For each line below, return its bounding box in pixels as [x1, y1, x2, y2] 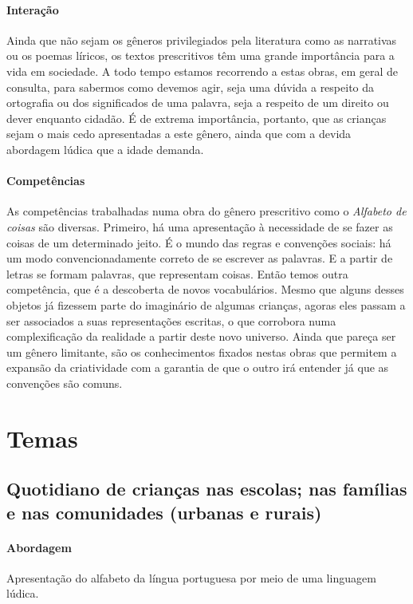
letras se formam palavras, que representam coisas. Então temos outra [6, 265, 348, 282]
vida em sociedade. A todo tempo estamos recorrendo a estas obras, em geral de [6, 62, 398, 79]
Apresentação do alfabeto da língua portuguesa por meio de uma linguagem [6, 569, 376, 586]
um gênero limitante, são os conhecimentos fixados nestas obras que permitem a [6, 343, 397, 360]
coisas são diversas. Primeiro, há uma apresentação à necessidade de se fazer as [6, 218, 393, 235]
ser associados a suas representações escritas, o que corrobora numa [6, 312, 336, 329]
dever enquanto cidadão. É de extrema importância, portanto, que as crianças [6, 109, 387, 126]
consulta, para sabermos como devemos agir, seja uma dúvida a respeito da [6, 78, 375, 95]
